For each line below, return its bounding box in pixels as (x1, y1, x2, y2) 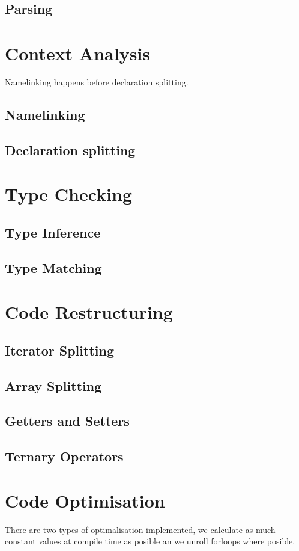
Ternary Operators (5, 447, 124, 466)
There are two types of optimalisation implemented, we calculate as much (5, 523, 276, 535)
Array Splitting (5, 376, 102, 395)
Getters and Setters (5, 411, 130, 430)
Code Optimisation (5, 488, 165, 513)
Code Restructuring (5, 300, 173, 324)
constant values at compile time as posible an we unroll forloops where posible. (5, 535, 295, 547)
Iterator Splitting (5, 340, 114, 359)
